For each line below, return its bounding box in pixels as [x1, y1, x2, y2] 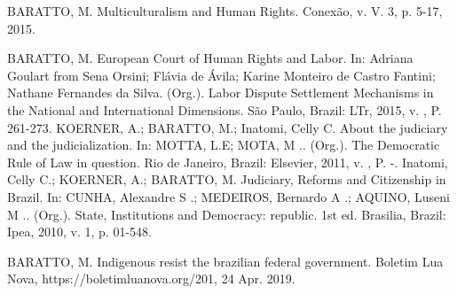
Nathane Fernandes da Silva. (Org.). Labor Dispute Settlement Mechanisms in [7, 83, 434, 102]
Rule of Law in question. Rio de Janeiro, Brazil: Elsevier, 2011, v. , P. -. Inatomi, [7, 152, 448, 171]
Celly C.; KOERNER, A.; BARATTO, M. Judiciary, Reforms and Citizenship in [7, 170, 446, 189]
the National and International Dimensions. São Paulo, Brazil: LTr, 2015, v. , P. [7, 100, 442, 119]
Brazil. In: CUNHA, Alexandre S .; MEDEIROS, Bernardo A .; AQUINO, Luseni [7, 187, 451, 205]
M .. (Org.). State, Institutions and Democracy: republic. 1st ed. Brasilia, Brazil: [7, 205, 446, 223]
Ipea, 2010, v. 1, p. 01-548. [7, 222, 152, 241]
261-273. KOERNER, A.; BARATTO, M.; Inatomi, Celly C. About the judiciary [7, 118, 448, 136]
